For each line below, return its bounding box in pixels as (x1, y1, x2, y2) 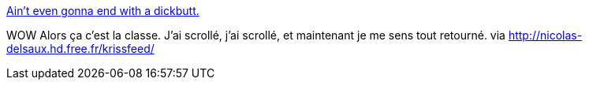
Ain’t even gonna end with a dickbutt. (6, 4, 199, 17)
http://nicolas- (508, 28, 583, 42)
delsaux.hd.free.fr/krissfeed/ (6, 42, 155, 55)
